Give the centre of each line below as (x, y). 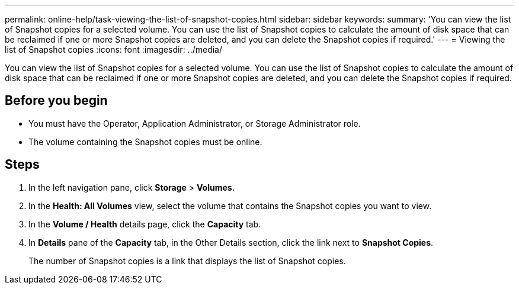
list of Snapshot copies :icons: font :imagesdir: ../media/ (114, 49)
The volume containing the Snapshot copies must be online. (145, 142)
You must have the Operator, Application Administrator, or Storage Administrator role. (195, 123)
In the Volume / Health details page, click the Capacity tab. (145, 224)
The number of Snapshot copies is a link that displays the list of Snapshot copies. (187, 261)
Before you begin (56, 101)
